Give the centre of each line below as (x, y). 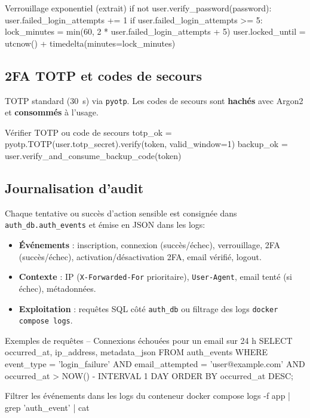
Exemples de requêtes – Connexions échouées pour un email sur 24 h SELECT (149, 340)
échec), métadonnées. (57, 288)
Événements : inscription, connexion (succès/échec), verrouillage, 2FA (149, 245)
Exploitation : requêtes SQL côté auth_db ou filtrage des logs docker (148, 308)
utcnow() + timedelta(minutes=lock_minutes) (90, 43)
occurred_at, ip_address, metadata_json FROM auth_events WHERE (136, 352)
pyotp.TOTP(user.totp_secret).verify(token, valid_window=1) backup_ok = (146, 144)
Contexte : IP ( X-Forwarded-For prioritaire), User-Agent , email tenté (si (156, 277)
